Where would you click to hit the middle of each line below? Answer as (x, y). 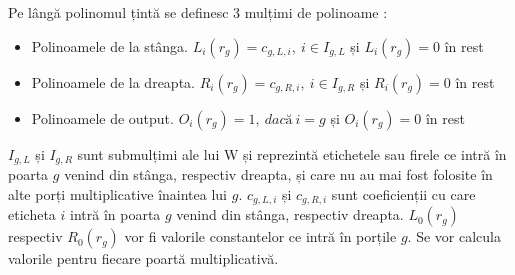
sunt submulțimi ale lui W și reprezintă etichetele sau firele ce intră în (292, 153)
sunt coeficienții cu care (403, 193)
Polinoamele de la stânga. (110, 45)
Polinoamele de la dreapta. (113, 81)
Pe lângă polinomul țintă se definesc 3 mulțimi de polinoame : (198, 12)
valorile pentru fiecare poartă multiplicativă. (143, 258)
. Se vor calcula (454, 236)
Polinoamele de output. (102, 117)
